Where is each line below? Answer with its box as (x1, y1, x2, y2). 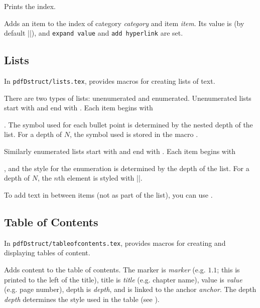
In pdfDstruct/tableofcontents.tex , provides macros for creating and (4, 237, 226, 248)
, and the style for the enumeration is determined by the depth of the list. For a (4, 163, 249, 173)
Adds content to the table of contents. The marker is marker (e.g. (4, 264, 206, 274)
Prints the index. (4, 1, 56, 11)
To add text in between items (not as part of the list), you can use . (4, 189, 213, 200)
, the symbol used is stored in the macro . (69, 129, 198, 139)
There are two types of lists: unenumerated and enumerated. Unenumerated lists (4, 92, 251, 103)
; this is (217, 264, 240, 274)
